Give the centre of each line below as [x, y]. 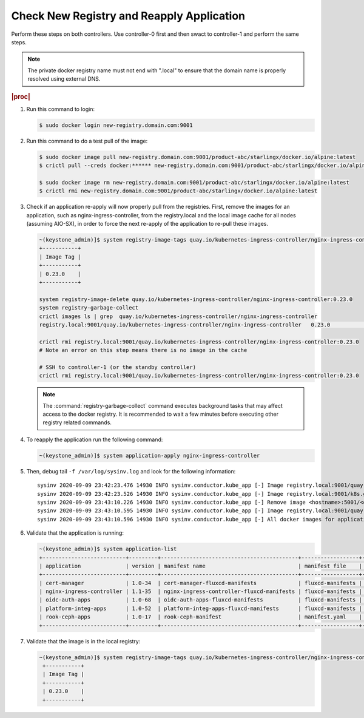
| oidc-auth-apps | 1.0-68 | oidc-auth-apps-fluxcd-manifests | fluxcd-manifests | [201, 600]
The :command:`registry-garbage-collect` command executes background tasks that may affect [163, 405]
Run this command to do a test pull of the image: [87, 141]
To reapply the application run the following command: [95, 439]
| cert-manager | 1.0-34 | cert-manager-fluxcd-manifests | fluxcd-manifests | [201, 583]
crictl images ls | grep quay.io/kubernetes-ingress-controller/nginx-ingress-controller [178, 316]
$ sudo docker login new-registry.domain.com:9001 [116, 125]
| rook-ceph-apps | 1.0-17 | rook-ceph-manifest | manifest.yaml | [201, 617]
